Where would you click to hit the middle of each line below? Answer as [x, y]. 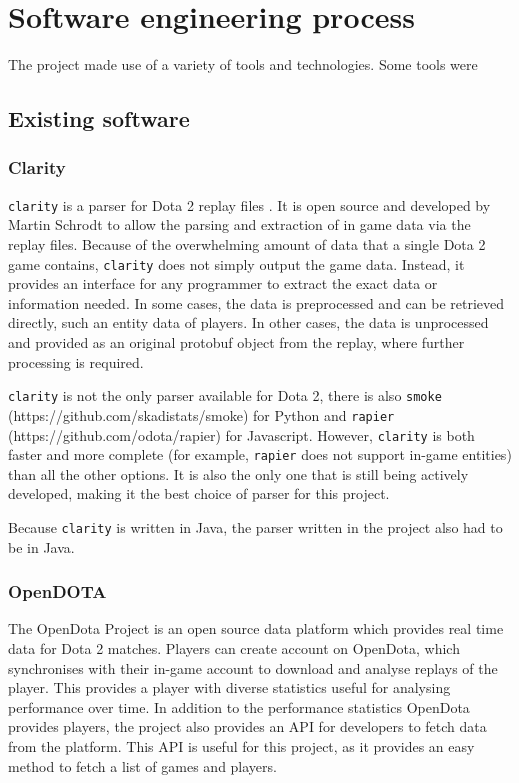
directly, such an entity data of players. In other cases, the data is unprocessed [248, 322]
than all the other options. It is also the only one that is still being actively [238, 473]
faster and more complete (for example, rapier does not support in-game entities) [260, 454]
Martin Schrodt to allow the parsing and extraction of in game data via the [239, 224]
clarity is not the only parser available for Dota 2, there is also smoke [225, 395]
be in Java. [41, 546]
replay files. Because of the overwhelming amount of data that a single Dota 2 [247, 243]
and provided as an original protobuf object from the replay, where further [236, 342]
